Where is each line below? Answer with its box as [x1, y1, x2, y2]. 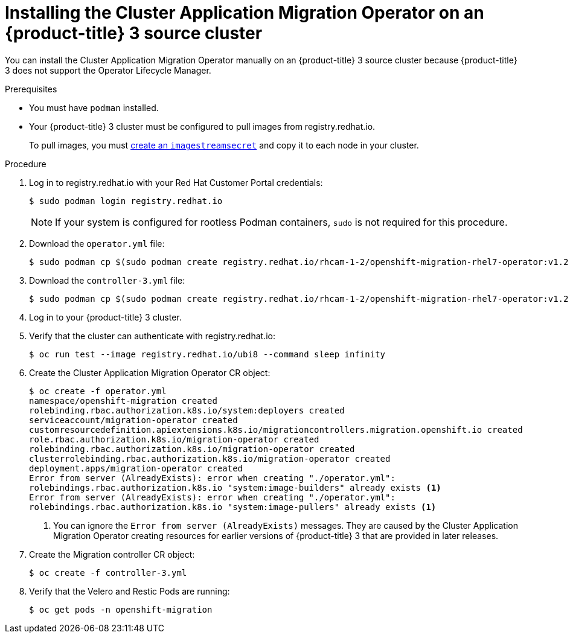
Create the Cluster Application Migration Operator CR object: [29, 367, 271, 378]
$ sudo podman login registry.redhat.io [29, 196, 223, 206]
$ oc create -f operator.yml [29, 386, 167, 396]
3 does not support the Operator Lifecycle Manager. [5, 65, 211, 75]
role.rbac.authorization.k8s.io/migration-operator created [29, 434, 319, 444]
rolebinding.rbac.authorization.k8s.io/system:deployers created [29, 405, 345, 415]
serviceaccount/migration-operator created [29, 415, 238, 425]
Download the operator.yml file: [29, 238, 165, 249]
